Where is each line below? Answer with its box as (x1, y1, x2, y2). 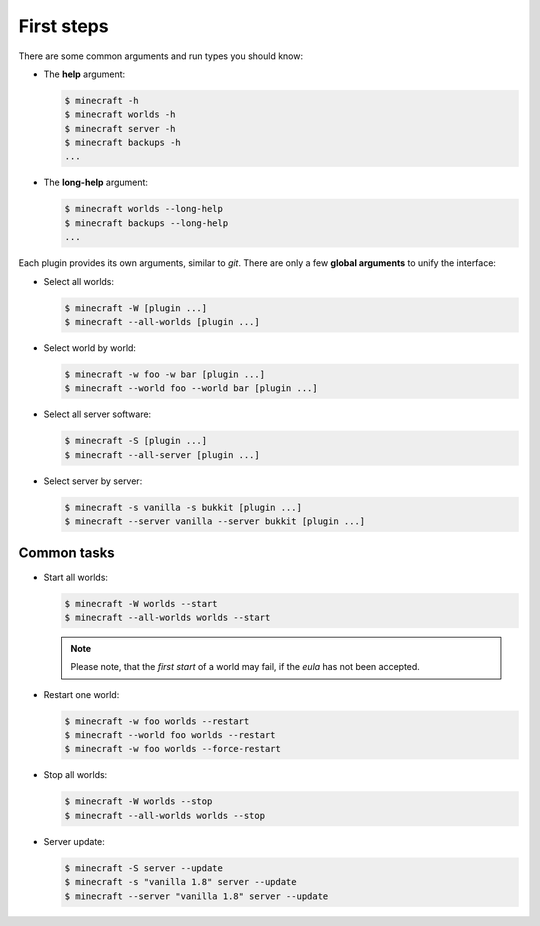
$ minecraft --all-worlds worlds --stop (64, 810, 265, 821)
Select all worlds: (43, 275, 115, 287)
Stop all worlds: (43, 769, 108, 781)
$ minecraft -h (64, 95, 139, 106)
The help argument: (43, 68, 126, 80)
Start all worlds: (43, 571, 109, 583)
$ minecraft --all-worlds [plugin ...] (64, 316, 260, 327)
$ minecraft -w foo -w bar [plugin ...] (64, 368, 265, 380)
